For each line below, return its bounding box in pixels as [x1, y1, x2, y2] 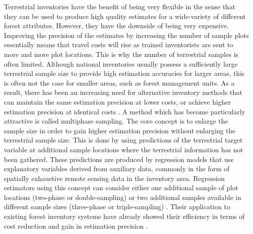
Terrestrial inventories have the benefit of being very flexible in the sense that [4, 1, 235, 11]
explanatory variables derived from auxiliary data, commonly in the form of [4, 163, 230, 174]
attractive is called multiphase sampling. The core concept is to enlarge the [4, 116, 228, 126]
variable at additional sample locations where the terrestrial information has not [4, 144, 243, 154]
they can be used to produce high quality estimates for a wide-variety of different [4, 11, 246, 21]
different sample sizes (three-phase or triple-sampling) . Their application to [4, 201, 230, 212]
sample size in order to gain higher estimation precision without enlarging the [4, 125, 235, 135]
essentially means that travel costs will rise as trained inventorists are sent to [4, 39, 234, 50]
